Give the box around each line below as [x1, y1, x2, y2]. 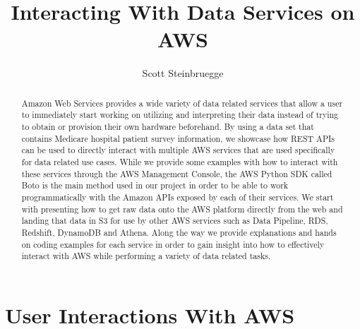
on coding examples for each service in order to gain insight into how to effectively [21, 238, 325, 250]
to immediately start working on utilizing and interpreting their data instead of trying [21, 109, 339, 121]
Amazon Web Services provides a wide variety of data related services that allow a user [21, 97, 343, 109]
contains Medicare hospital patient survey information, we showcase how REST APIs [21, 132, 335, 144]
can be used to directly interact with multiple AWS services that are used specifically [21, 144, 335, 156]
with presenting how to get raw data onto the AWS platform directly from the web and [21, 203, 343, 215]
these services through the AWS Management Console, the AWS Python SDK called [21, 167, 332, 179]
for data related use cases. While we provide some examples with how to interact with [21, 155, 338, 167]
